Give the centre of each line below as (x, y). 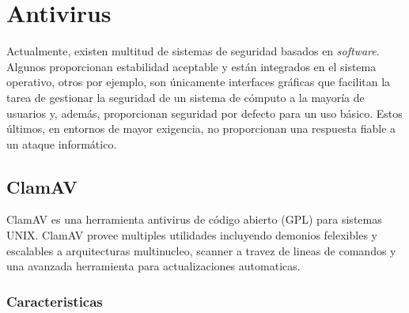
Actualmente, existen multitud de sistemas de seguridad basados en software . (193, 51)
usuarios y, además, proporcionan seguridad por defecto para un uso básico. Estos (204, 113)
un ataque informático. (62, 143)
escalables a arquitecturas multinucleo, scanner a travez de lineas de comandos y (201, 250)
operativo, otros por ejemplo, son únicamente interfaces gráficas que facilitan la (199, 82)
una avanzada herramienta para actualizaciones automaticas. (153, 266)
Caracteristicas (55, 301)
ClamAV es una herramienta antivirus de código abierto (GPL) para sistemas (194, 219)
